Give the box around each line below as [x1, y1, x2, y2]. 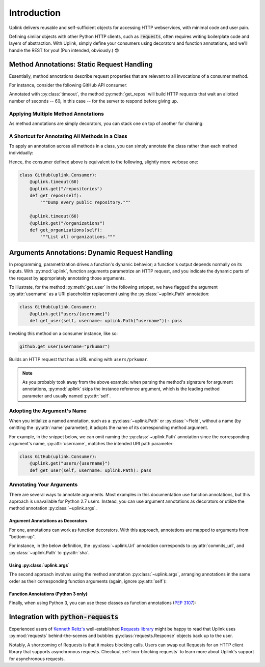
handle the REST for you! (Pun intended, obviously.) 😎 [9, 47, 120, 53]
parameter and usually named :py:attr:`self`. [22, 393, 111, 398]
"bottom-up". [9, 534, 36, 540]
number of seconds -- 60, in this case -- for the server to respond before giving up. [9, 98, 179, 104]
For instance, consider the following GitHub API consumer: [9, 82, 128, 88]
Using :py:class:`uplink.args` [9, 562, 70, 568]
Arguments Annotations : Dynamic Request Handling [9, 248, 173, 257]
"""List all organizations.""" [40, 234, 115, 240]
